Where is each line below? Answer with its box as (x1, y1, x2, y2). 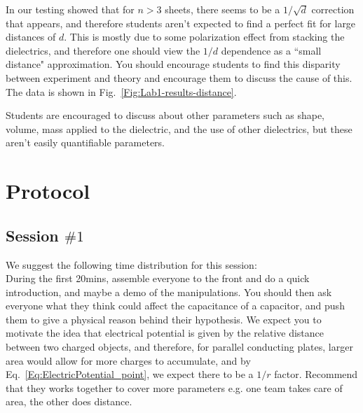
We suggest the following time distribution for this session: (6, 257, 257, 272)
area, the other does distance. (6, 394, 132, 409)
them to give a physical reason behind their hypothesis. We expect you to (6, 311, 322, 326)
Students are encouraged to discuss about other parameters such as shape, (6, 108, 325, 122)
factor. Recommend (274, 367, 358, 381)
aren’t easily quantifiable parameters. (6, 135, 165, 150)
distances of (6, 29, 56, 44)
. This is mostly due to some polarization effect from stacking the (64, 29, 345, 44)
